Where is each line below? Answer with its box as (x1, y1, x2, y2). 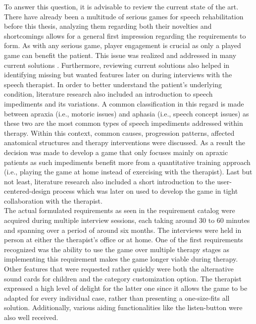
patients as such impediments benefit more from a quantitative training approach (4, 157, 251, 167)
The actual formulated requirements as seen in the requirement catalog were (4, 205, 235, 216)
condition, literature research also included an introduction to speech (4, 89, 213, 99)
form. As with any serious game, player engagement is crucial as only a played (4, 40, 241, 51)
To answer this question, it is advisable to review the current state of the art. (4, 1, 239, 11)
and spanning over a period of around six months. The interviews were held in (4, 224, 242, 235)
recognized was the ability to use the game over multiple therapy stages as (4, 244, 230, 254)
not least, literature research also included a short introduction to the (4, 176, 215, 186)
